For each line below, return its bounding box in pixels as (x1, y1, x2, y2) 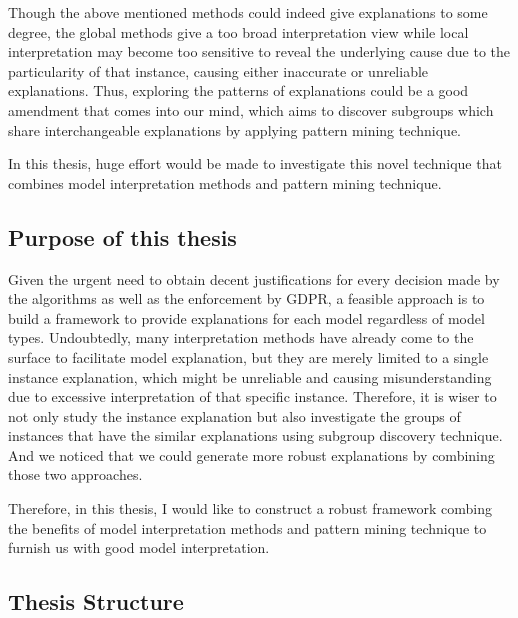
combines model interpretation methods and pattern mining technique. (8, 172, 442, 193)
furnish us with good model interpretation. (8, 537, 270, 558)
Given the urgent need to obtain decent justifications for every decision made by (8, 268, 500, 289)
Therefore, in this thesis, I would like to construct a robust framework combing (8, 498, 492, 519)
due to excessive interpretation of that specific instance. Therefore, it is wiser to (8, 386, 497, 407)
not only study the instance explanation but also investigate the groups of (8, 405, 461, 426)
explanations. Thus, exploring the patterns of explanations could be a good (8, 80, 469, 101)
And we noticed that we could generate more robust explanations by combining (8, 444, 495, 465)
